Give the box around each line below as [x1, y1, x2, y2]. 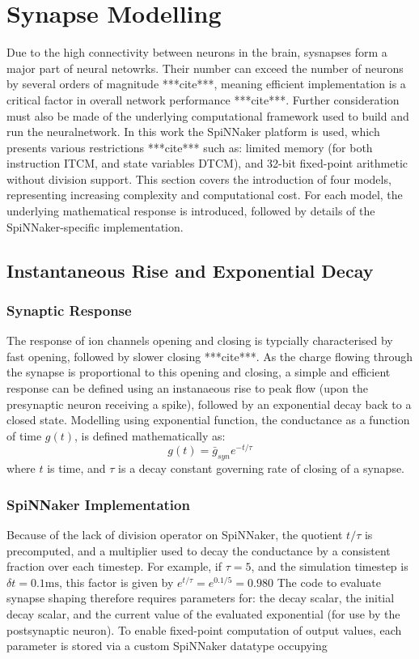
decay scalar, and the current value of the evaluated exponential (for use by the [6, 606, 400, 623]
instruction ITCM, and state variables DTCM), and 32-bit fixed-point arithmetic [6, 155, 408, 172]
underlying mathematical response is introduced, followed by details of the [6, 202, 375, 219]
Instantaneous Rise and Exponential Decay [6, 257, 374, 283]
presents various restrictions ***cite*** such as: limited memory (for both [6, 138, 373, 155]
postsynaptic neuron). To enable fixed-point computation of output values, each [6, 621, 402, 638]
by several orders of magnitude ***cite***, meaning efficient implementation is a [6, 75, 406, 92]
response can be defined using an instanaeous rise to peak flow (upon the [6, 380, 368, 397]
